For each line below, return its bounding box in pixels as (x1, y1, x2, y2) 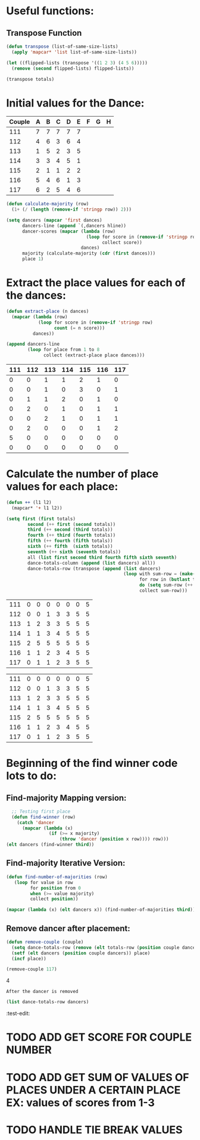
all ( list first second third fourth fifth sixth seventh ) (27, 555, 177, 560)
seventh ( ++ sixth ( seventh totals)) (27, 549, 121, 555)
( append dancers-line (6, 341, 60, 347)
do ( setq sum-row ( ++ (139, 582, 193, 588)
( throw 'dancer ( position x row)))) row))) (59, 836, 169, 843)
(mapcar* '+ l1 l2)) (11, 505, 62, 511)
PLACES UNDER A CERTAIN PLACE (6, 1083, 181, 1097)
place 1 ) (21, 256, 44, 262)
